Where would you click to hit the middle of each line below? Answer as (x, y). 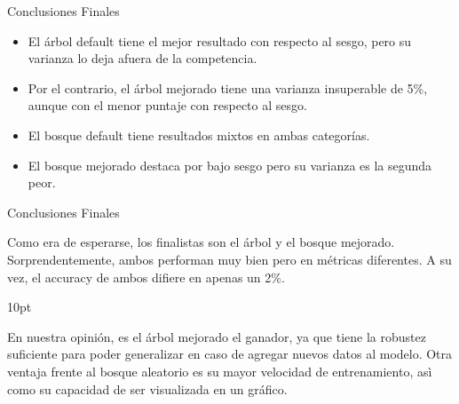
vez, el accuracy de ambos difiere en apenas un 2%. (146, 277)
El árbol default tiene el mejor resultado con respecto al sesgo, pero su (220, 40)
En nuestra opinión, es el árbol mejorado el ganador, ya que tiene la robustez (217, 336)
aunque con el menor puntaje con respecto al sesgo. (167, 105)
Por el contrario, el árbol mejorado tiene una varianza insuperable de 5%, (228, 87)
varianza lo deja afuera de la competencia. (142, 58)
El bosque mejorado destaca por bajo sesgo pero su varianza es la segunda (230, 165)
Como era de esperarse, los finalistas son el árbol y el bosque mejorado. (201, 242)
